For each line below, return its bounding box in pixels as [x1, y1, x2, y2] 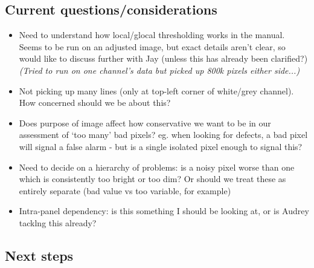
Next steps [5, 246, 74, 264]
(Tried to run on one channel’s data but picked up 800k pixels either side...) [19, 64, 300, 76]
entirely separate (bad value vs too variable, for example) [19, 184, 231, 197]
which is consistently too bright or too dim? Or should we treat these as [19, 172, 286, 185]
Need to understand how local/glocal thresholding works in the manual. [19, 28, 285, 41]
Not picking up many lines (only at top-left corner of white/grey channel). [19, 84, 294, 97]
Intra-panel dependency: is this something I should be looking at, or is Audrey [19, 204, 309, 217]
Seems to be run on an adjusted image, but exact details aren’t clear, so [19, 40, 286, 53]
